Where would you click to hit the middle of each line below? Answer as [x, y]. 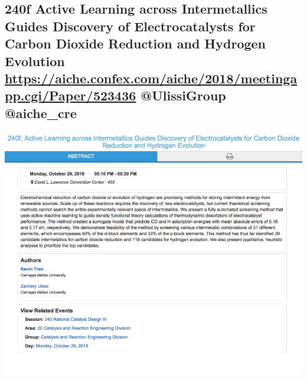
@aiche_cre [41, 113]
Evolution [35, 61]
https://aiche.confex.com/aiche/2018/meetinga [151, 78]
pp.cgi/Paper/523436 [71, 95]
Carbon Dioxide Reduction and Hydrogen [135, 43]
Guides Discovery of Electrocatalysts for [130, 26]
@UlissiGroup [183, 95]
